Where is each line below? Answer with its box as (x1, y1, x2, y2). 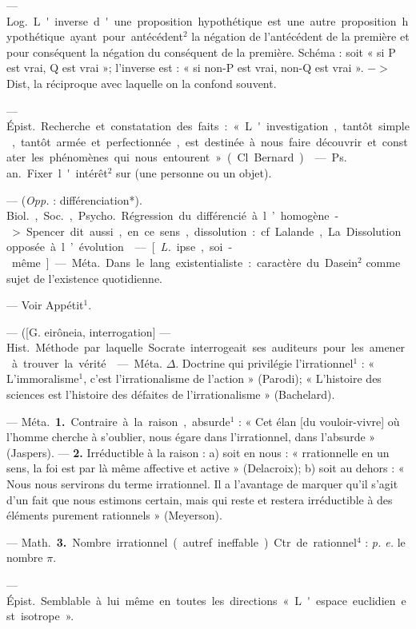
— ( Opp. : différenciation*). (6, 191, 142, 208)
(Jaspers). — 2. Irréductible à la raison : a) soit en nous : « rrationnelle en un (6, 444, 390, 460)
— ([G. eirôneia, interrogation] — (6, 323, 171, 340)
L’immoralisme (6, 370, 79, 387)
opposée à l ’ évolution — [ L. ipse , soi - (6, 238, 233, 255)
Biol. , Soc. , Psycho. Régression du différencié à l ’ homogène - (6, 207, 339, 224)
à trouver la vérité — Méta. (11, 354, 162, 371)
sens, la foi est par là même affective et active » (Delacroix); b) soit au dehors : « (6, 460, 405, 476)
